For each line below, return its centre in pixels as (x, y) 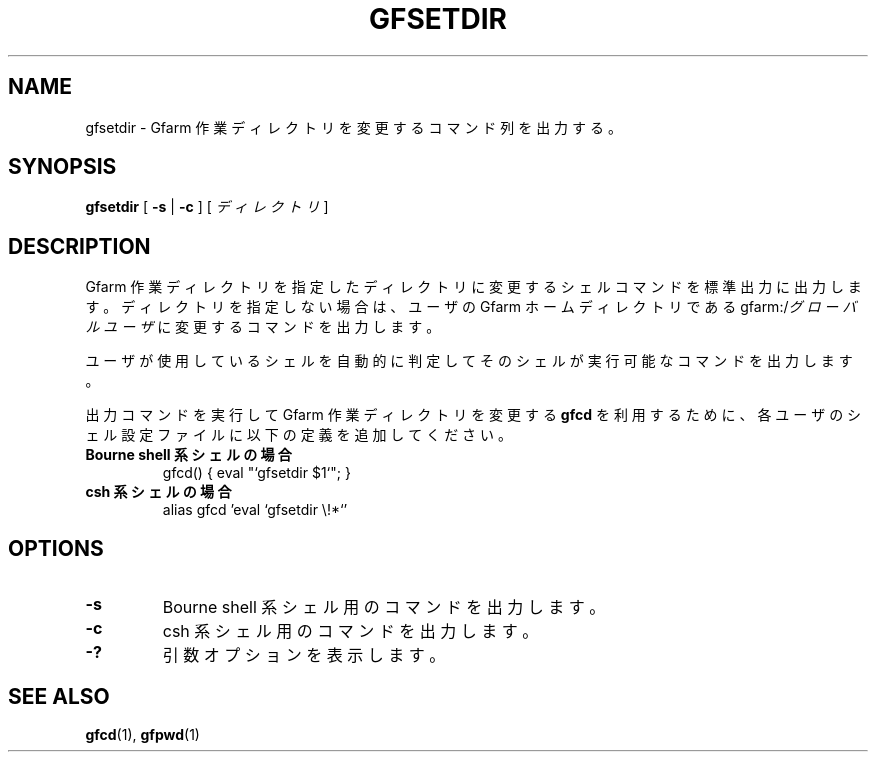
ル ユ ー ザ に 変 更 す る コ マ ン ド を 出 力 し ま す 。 (263, 327)
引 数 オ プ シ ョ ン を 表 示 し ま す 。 (304, 655)
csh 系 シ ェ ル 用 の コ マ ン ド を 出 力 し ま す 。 (350, 631)
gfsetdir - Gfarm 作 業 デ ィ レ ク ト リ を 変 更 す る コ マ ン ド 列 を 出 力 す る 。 (353, 127)
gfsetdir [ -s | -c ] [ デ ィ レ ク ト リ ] (207, 207)
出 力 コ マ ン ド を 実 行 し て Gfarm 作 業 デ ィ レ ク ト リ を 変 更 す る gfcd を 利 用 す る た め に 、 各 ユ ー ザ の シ (473, 415)
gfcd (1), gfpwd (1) (142, 734)
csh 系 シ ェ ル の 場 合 (158, 492)
